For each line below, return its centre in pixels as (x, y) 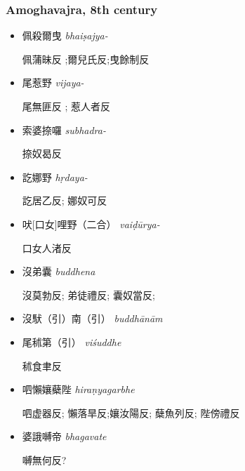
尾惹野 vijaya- (53, 82)
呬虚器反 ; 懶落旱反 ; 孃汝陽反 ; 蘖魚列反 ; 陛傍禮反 (131, 412)
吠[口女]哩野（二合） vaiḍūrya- (91, 224)
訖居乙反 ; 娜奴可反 (65, 200)
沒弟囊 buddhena (59, 271)
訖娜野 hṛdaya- (55, 177)
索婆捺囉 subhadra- (64, 130)
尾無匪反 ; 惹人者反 (66, 106)
